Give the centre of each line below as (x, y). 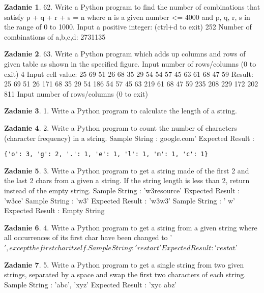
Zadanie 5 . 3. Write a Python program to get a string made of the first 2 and (127, 170)
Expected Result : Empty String (54, 210)
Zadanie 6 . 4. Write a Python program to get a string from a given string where (131, 227)
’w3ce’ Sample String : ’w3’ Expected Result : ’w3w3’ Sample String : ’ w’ (120, 200)
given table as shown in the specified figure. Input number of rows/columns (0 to (130, 63)
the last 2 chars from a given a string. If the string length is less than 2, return (127, 180)
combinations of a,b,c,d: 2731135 (55, 36)
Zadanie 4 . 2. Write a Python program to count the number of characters (121, 127)
